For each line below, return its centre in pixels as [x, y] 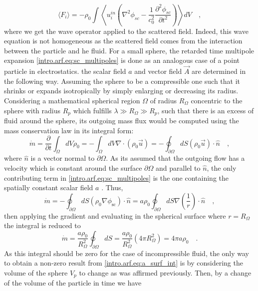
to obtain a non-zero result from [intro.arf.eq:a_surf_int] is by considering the [124, 263]
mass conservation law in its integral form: [69, 130]
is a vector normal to [63, 158]
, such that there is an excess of [206, 110]
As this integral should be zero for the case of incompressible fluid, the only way [127, 253]
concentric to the [217, 100]
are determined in [219, 71]
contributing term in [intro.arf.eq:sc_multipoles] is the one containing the [116, 177]
